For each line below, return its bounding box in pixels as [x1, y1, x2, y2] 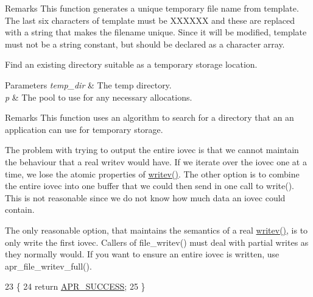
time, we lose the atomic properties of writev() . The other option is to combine [5, 167, 300, 180]
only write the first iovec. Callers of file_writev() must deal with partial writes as [5, 235, 309, 248]
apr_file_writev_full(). [5, 259, 92, 272]
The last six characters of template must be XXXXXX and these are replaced [5, 13, 295, 26]
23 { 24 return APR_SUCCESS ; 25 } [5, 280, 146, 293]
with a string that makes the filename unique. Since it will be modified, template [5, 26, 307, 38]
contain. [5, 203, 35, 216]
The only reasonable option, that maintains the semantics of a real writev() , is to [5, 223, 308, 236]
